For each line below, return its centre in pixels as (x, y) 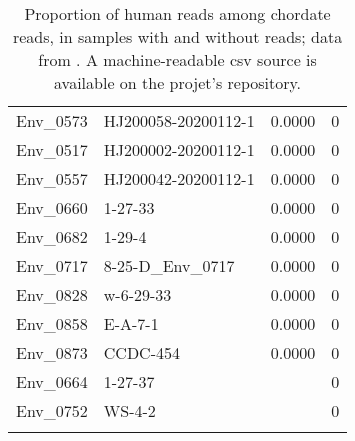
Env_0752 (52, 410)
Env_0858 (52, 323)
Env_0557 (52, 178)
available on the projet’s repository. (178, 82)
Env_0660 (52, 207)
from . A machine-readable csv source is (177, 59)
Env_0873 (52, 352)
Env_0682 (52, 236)
